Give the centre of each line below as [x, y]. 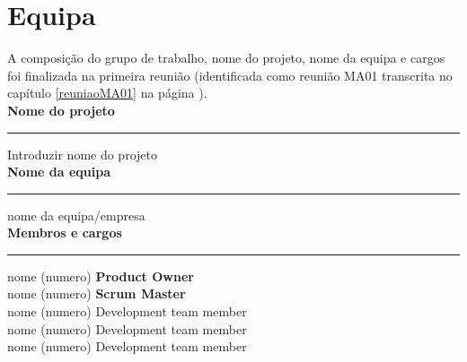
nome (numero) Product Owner [101, 276]
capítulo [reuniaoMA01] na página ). [107, 93]
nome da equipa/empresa [76, 215]
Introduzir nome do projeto [82, 154]
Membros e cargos [65, 233]
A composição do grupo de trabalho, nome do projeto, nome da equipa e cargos [226, 58]
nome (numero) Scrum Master [97, 293]
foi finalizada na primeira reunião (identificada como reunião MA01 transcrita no [230, 75]
